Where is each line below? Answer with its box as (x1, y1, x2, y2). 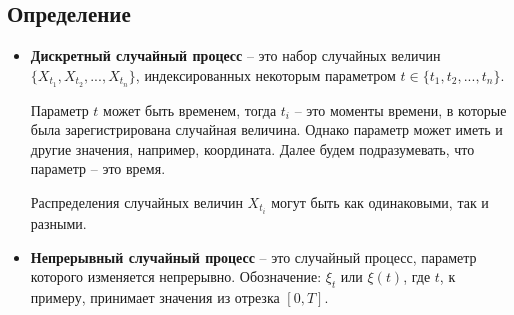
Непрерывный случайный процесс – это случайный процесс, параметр (30, 246, 477, 267)
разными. (30, 213, 87, 234)
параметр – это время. (30, 158, 166, 179)
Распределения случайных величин (30, 192, 243, 213)
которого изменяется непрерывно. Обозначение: (30, 266, 322, 287)
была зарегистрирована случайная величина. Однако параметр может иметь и (30, 119, 503, 140)
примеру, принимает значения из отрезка (30, 287, 280, 308)
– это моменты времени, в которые (294, 99, 507, 120)
